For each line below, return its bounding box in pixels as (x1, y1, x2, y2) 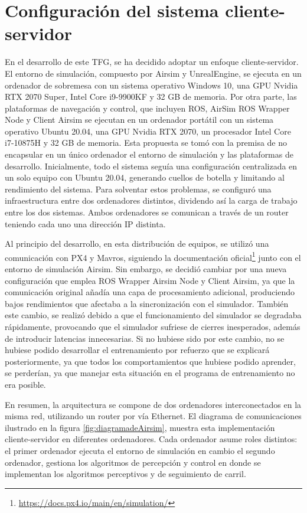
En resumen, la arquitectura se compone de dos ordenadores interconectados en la (5, 398, 302, 410)
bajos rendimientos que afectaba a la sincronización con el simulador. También (5, 297, 289, 309)
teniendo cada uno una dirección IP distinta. (5, 217, 166, 230)
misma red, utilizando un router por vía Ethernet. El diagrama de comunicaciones (5, 410, 302, 422)
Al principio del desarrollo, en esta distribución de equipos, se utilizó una (5, 237, 269, 250)
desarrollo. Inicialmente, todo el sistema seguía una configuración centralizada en (5, 159, 298, 172)
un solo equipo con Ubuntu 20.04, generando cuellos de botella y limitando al (5, 171, 285, 184)
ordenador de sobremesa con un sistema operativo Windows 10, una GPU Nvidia (5, 79, 298, 91)
